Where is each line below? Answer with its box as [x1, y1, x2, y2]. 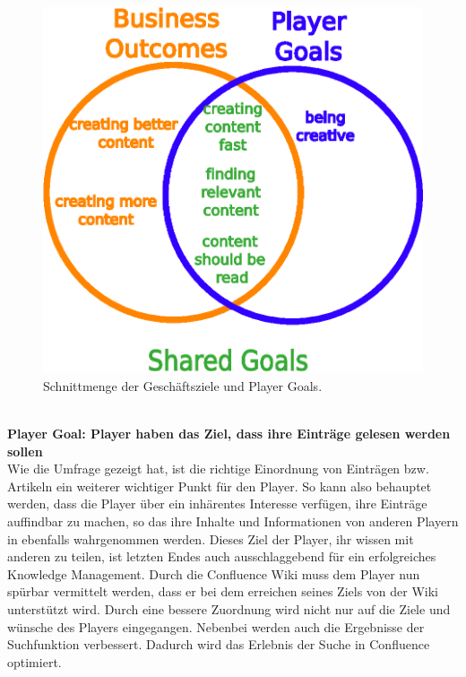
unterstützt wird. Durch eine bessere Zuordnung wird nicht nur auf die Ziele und [7, 599, 451, 618]
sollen [7, 441, 43, 460]
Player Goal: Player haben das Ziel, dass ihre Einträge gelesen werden [7, 423, 451, 442]
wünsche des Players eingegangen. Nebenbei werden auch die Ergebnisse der [7, 617, 425, 636]
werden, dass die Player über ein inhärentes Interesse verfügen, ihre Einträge [7, 494, 427, 513]
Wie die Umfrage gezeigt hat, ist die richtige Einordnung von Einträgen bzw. [7, 459, 429, 478]
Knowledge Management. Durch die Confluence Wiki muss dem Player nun [7, 564, 420, 583]
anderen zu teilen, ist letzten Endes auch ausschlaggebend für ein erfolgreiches [7, 547, 436, 566]
